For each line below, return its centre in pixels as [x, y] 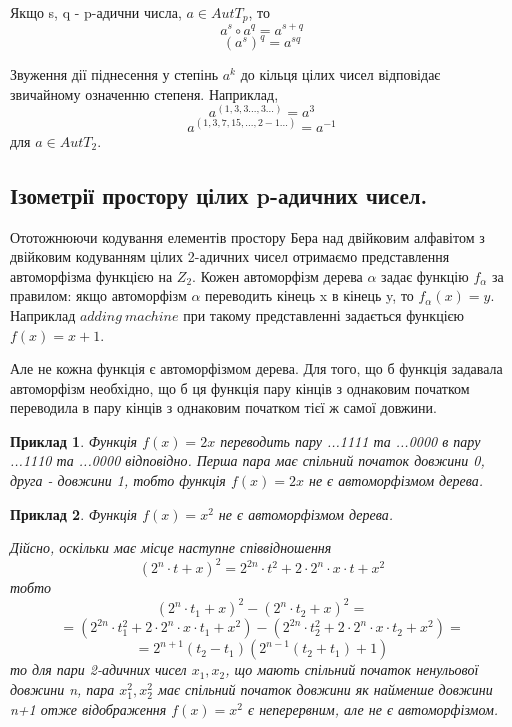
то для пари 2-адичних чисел [98, 669]
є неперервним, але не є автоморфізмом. [373, 708]
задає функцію [425, 275]
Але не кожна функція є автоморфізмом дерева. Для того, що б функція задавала [256, 368]
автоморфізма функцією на [91, 275]
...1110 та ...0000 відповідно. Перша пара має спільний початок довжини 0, [247, 460]
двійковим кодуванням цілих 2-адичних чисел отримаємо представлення [230, 256]
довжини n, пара [62, 689]
